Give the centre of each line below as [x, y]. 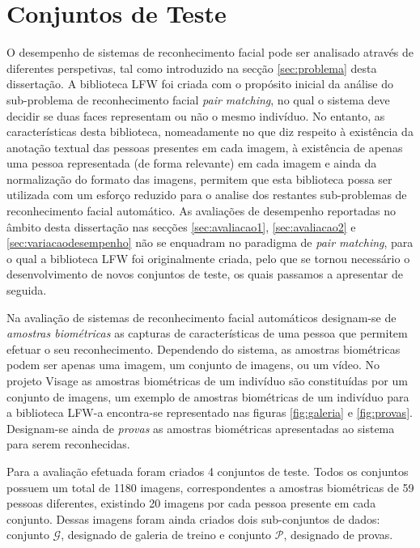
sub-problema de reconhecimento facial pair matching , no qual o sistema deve [198, 99]
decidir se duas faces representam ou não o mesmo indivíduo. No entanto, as [196, 115]
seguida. [27, 290]
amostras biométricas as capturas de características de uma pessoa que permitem [207, 333]
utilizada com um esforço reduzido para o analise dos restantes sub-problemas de [207, 195]
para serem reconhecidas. [68, 444]
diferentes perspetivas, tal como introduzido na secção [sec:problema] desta [192, 68]
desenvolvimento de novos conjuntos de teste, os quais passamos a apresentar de [205, 274]
